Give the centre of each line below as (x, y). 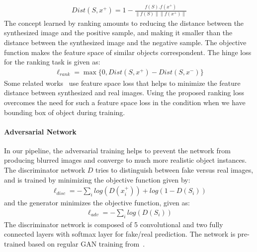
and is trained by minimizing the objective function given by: (97, 179)
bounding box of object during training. (65, 112)
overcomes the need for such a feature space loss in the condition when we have (125, 102)
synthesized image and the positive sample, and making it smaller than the (118, 32)
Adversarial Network (40, 131)
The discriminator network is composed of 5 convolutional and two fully (114, 224)
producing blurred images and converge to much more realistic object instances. (126, 160)
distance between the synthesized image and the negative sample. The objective (125, 42)
